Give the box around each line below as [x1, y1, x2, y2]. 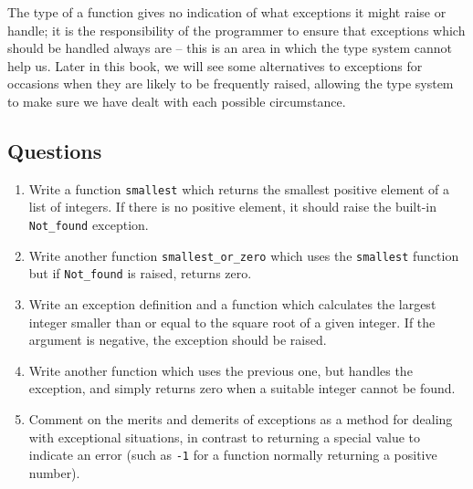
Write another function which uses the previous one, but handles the [28, 360, 413, 380]
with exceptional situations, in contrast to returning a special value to [28, 427, 421, 446]
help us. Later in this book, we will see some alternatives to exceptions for [7, 56, 423, 75]
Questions [7, 136, 102, 164]
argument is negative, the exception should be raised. [28, 330, 327, 349]
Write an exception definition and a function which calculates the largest [28, 294, 436, 313]
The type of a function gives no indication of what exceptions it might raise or [7, 3, 447, 21]
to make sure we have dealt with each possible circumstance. [7, 91, 346, 110]
